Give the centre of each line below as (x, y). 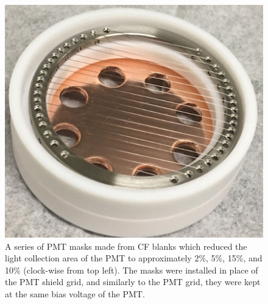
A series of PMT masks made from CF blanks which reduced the (126, 246)
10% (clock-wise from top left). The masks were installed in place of (132, 270)
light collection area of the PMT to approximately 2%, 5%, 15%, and (134, 258)
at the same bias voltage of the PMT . (75, 293)
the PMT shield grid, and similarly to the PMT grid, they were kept (133, 282)
